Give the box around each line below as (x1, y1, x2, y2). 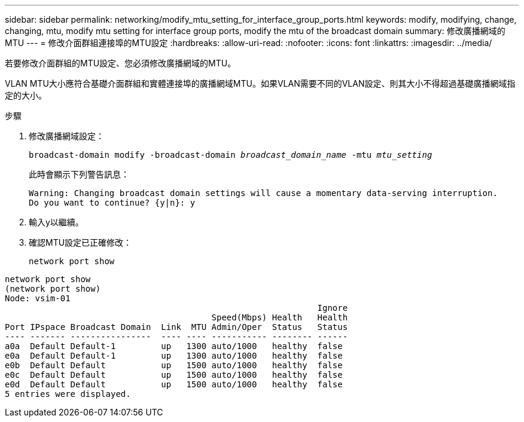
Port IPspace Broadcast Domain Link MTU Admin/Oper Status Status (5, 322, 348, 332)
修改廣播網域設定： (29, 131, 104, 141)
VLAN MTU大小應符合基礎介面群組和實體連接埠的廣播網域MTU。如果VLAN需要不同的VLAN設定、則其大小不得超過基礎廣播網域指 (5, 78, 516, 88)
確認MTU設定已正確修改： (29, 237, 132, 247)
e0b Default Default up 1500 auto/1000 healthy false (5, 360, 343, 370)
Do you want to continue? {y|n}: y (29, 198, 196, 207)
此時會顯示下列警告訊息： (29, 169, 129, 179)
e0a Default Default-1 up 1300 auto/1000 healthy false (5, 351, 343, 360)
